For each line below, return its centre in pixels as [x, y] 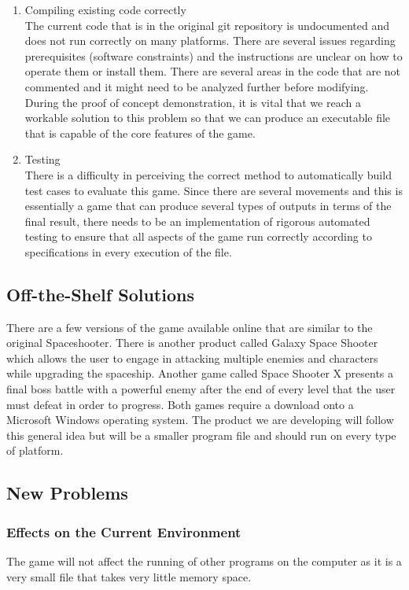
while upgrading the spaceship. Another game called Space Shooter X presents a [200, 373]
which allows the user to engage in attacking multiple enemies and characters [192, 358]
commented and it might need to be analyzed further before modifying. [197, 86]
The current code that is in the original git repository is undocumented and [207, 25]
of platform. [35, 450]
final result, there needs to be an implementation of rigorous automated [197, 221]
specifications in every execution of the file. [128, 251]
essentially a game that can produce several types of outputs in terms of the [208, 206]
